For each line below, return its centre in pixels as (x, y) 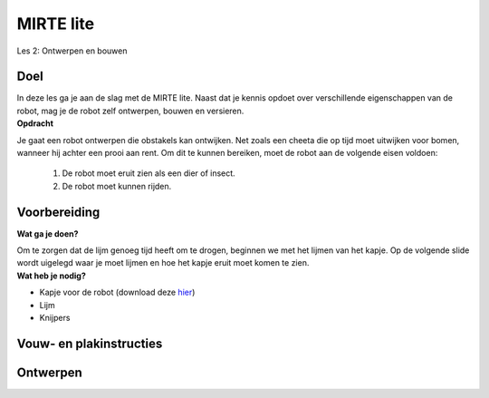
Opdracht (35, 123)
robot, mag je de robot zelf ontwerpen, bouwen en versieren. (130, 111)
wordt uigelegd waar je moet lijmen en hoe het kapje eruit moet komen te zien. (163, 263)
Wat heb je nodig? (51, 276)
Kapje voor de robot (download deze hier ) (117, 292)
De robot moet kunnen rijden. (117, 186)
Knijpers (55, 318)
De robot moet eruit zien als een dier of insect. (149, 173)
